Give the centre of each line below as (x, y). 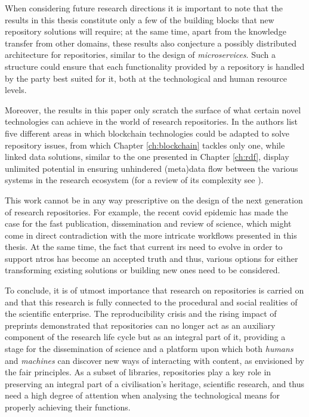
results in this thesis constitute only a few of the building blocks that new (140, 19)
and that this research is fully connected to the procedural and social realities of (151, 302)
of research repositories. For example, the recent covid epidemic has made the (146, 211)
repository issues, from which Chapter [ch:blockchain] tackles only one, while (145, 145)
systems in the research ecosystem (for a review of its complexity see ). (134, 180)
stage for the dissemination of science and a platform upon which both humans (149, 349)
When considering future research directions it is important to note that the (144, 8)
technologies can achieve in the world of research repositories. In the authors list (152, 121)
